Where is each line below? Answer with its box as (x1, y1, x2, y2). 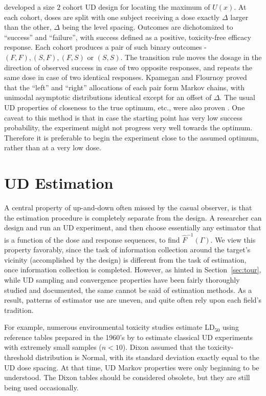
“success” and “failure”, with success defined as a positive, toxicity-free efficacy (4, 31, 251, 42)
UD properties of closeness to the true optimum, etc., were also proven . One (4, 102, 245, 112)
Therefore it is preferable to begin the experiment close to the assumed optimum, (4, 132, 259, 143)
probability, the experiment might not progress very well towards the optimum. (4, 122, 253, 133)
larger (230, 11, 249, 22)
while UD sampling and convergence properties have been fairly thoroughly (4, 274, 240, 285)
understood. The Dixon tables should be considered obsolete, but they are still (4, 372, 250, 383)
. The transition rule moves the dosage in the (120, 51, 262, 62)
